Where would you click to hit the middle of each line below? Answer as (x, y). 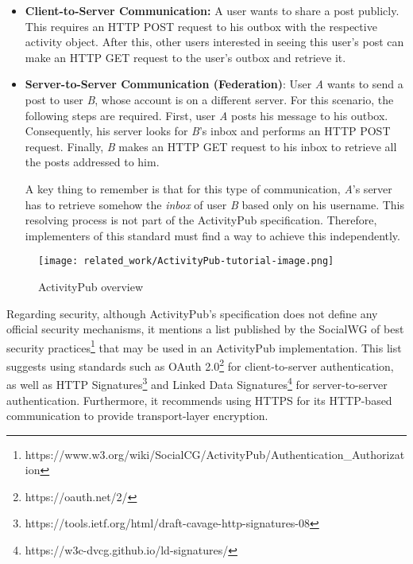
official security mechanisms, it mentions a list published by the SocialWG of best (205, 329)
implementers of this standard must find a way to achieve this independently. (212, 235)
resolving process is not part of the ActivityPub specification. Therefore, (201, 220)
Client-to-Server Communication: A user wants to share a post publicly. (212, 10)
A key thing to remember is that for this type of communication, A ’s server (208, 188)
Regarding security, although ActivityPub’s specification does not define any (192, 313)
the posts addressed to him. (92, 162)
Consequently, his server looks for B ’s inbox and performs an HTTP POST (208, 131)
